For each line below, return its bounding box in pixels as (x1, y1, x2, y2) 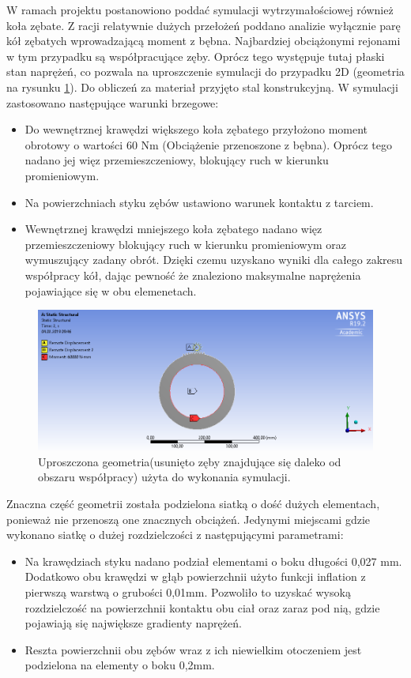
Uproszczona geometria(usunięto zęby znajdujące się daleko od (38, 453, 341, 469)
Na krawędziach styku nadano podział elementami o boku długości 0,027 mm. (25, 552, 402, 569)
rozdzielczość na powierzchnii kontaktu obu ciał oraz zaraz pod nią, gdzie (25, 599, 380, 616)
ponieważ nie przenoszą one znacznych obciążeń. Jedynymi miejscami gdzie (6, 510, 370, 527)
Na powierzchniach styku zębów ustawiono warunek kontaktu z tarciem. (25, 194, 374, 210)
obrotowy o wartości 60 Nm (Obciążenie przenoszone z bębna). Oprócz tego (25, 136, 393, 153)
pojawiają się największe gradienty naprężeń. (25, 615, 242, 631)
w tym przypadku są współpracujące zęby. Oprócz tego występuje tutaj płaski (6, 47, 385, 64)
